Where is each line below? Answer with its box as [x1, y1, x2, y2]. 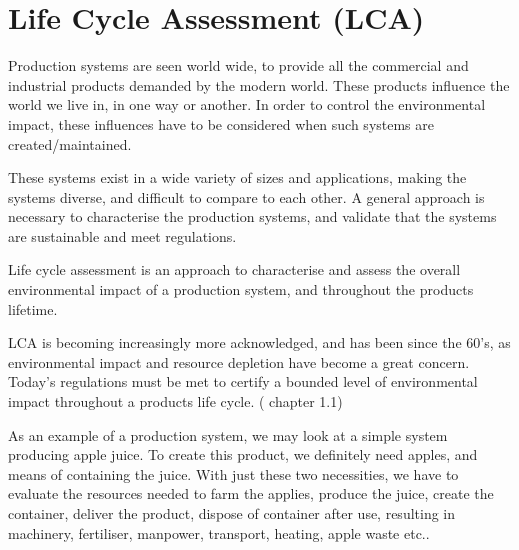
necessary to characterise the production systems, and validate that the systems [8, 206, 497, 227]
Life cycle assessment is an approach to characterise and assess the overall [8, 259, 461, 280]
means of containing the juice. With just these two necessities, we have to [8, 463, 459, 484]
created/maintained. [8, 133, 132, 154]
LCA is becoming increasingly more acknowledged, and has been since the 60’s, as [8, 332, 511, 353]
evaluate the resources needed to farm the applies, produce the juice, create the [8, 483, 494, 504]
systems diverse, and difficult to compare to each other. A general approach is [8, 186, 485, 207]
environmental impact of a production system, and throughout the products [8, 279, 474, 300]
